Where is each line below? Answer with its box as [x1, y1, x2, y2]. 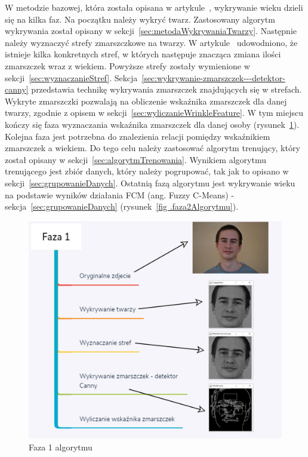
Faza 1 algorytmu [29, 440, 93, 453]
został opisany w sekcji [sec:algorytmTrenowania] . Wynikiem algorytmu [5, 153, 266, 165]
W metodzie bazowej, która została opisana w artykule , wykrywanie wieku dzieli [5, 1, 303, 13]
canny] [5, 83, 29, 96]
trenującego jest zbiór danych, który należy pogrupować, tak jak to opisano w [5, 165, 289, 177]
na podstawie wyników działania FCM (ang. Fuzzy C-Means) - [5, 188, 235, 201]
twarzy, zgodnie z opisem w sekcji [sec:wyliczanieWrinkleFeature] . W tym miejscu [5, 106, 303, 119]
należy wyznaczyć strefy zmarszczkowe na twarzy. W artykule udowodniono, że [5, 36, 298, 48]
